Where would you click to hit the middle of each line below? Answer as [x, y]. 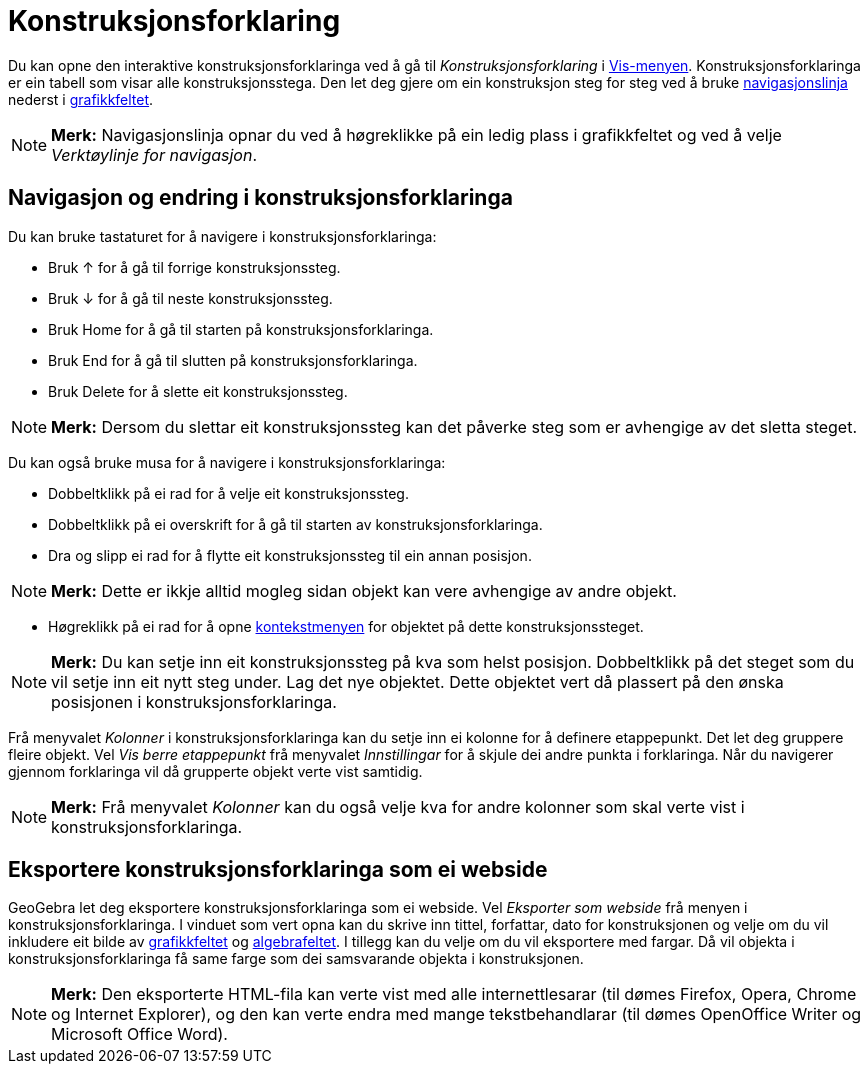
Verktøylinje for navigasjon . [154, 154]
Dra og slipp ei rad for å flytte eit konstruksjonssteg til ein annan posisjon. [290, 555]
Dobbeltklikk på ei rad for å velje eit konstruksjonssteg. [228, 493]
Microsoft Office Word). [139, 1034]
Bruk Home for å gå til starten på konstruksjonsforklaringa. [241, 329]
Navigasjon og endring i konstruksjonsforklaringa [260, 198]
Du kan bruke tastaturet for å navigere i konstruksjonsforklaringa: [222, 236]
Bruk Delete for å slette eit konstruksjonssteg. [198, 391]
